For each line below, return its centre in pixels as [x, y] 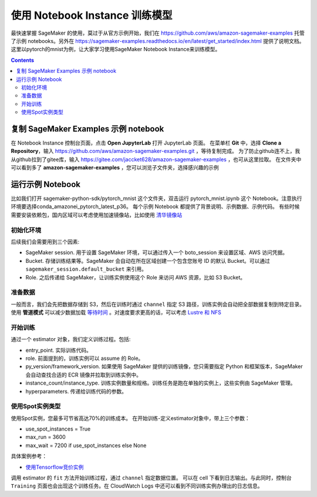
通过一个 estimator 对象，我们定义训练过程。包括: [71, 339]
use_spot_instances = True [58, 429]
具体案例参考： [29, 456]
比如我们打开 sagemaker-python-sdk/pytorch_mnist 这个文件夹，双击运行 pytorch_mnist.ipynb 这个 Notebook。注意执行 [156, 199]
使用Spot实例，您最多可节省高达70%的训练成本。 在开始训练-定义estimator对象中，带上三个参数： [130, 418]
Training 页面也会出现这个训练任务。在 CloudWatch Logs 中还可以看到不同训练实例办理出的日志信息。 [137, 486]
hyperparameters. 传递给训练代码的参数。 [76, 391]
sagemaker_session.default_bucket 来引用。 [86, 269]
